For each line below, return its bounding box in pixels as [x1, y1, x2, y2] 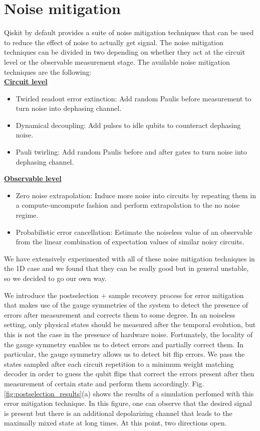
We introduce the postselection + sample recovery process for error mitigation [4, 290, 244, 300]
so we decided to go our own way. [4, 273, 107, 283]
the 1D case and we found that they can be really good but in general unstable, [4, 263, 249, 273]
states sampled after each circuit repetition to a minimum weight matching [4, 358, 234, 369]
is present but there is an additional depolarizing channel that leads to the [4, 407, 232, 418]
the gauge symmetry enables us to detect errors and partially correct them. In [4, 339, 244, 349]
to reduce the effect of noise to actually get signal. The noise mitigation [4, 37, 223, 47]
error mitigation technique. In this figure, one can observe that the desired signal [4, 398, 252, 408]
